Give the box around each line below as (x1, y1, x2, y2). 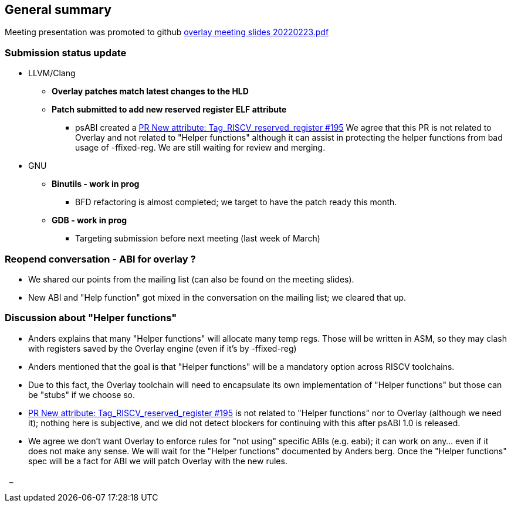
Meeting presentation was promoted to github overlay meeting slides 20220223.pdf (5, 27, 329, 38)
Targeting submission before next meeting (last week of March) (75, 233, 320, 244)
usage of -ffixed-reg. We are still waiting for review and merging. (75, 142, 326, 153)
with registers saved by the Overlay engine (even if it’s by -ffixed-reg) (28, 343, 297, 353)
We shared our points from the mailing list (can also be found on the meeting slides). (28, 274, 354, 284)
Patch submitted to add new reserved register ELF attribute (52, 104, 287, 115)
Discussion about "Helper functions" (5, 312, 177, 324)
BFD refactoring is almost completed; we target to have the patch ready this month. (75, 197, 397, 207)
